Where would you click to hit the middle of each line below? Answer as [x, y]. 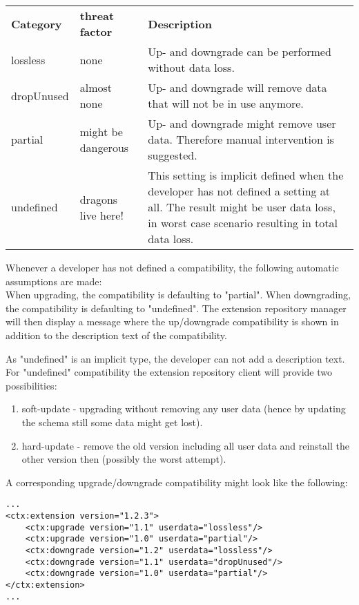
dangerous [104, 147]
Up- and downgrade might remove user [242, 123]
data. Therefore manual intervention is [241, 139]
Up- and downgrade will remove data [237, 87]
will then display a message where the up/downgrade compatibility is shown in [172, 321]
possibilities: [31, 385]
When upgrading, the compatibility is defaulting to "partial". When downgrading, [178, 295]
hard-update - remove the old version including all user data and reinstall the [185, 445]
